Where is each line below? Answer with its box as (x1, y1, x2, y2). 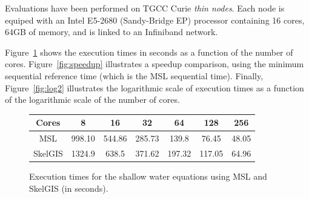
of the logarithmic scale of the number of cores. (5, 93, 180, 106)
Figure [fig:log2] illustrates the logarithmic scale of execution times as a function (5, 81, 304, 94)
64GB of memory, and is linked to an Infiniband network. (5, 25, 218, 38)
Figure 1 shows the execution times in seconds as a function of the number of (5, 45, 293, 58)
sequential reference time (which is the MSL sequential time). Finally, (5, 69, 264, 82)
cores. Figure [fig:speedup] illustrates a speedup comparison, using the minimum (5, 57, 304, 70)
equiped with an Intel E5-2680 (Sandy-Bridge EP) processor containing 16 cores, (5, 13, 305, 26)
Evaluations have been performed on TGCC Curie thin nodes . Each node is (5, 2, 285, 14)
